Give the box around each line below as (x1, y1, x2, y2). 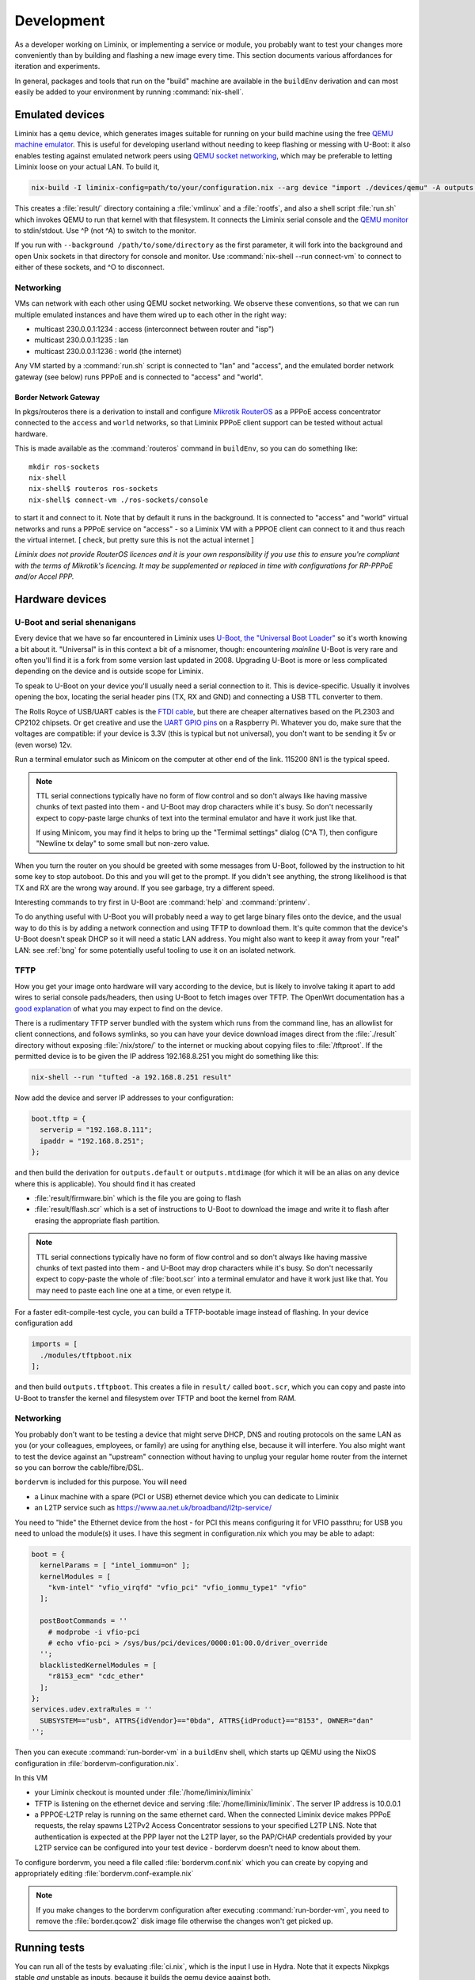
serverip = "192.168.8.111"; (40, 1125, 154, 1134)
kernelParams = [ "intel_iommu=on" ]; (40, 1561, 190, 1570)
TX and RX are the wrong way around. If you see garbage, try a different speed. (14, 883, 275, 893)
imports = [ (31, 1339, 78, 1349)
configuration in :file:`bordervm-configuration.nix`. (14, 1758, 179, 1768)
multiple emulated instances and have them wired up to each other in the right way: (14, 310, 287, 319)
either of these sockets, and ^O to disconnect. (14, 262, 165, 272)
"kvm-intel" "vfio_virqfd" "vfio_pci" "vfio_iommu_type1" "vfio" (47, 1583, 307, 1592)
